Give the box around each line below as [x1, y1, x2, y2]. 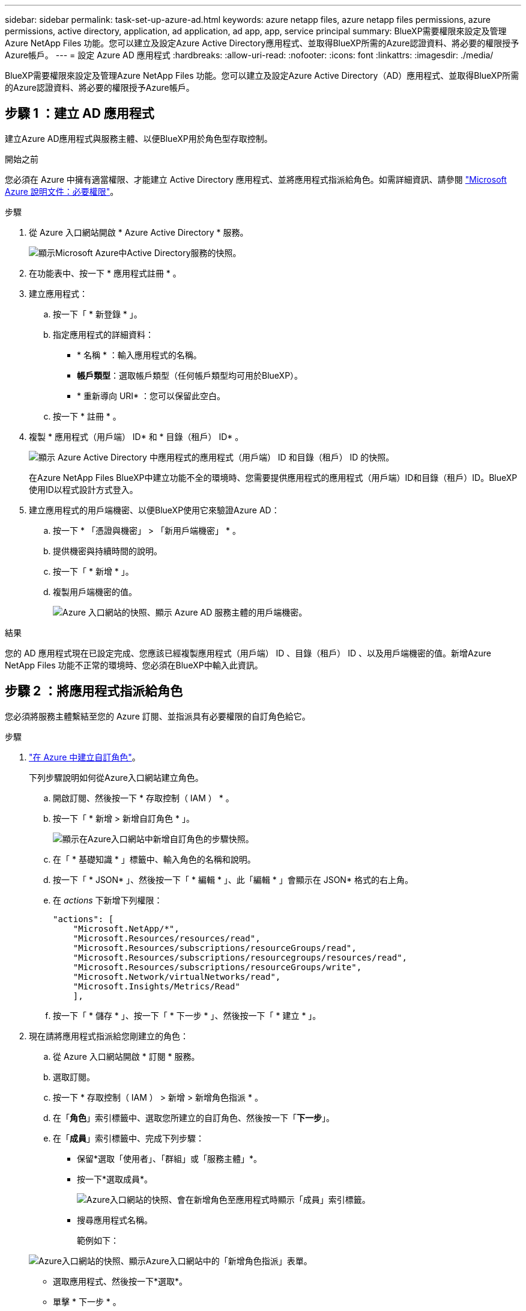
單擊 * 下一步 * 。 [53, 1296, 121, 1307]
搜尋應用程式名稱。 [77, 1214, 153, 1225]
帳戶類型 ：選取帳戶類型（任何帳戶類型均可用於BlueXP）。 [77, 370, 303, 380]
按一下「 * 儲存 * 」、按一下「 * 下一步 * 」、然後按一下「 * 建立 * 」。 [53, 1010, 321, 1021]
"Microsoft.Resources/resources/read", [73, 933, 261, 943]
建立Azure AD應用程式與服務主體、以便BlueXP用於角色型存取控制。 [5, 133, 273, 144]
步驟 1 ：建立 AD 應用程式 [5, 106, 154, 121]
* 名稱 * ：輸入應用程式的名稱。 [77, 349, 202, 360]
